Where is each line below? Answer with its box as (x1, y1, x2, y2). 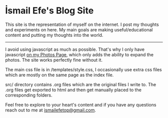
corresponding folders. (5, 92, 52, 98)
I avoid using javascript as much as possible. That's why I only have (5, 46, 145, 52)
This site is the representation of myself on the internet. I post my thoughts (5, 21, 159, 27)
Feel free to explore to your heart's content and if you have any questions (5, 102, 156, 108)
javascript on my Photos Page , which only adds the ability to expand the (5, 51, 154, 57)
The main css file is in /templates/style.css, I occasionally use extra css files (5, 66, 162, 72)
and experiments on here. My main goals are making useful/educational (5, 26, 153, 32)
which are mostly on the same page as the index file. (5, 72, 114, 78)
